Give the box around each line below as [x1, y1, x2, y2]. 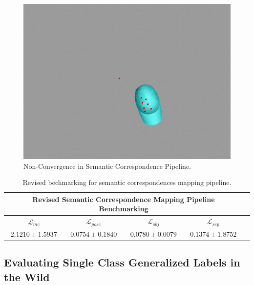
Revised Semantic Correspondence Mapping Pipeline [32, 194, 215, 204]
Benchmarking [99, 204, 148, 214]
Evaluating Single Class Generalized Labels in [4, 255, 240, 270]
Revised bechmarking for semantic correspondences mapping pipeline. [22, 177, 232, 187]
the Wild [4, 269, 50, 284]
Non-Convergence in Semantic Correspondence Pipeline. [23, 161, 191, 171]
